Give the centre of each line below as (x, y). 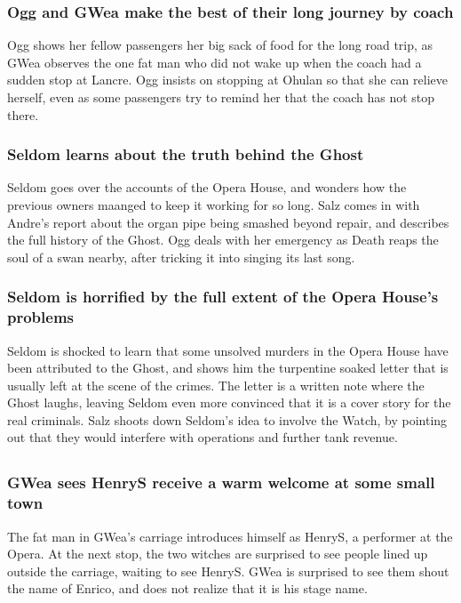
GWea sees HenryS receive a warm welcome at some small (221, 482)
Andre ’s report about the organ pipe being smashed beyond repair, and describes (228, 222)
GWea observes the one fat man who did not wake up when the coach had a (215, 62)
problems (41, 317)
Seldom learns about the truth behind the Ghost (186, 154)
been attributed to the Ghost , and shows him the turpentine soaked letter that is (228, 368)
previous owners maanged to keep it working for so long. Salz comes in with (214, 205)
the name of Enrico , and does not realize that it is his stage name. (187, 588)
